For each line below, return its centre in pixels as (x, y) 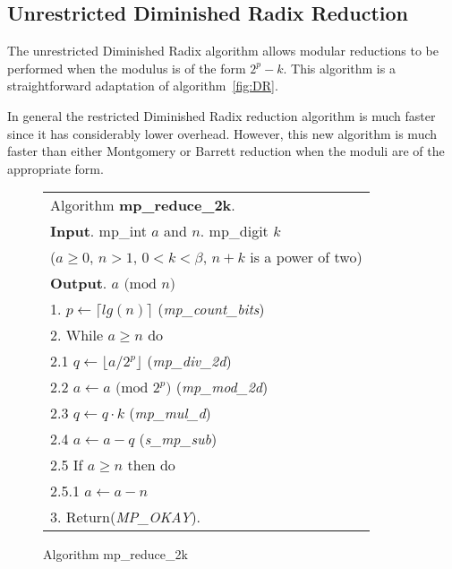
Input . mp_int (98, 231)
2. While (77, 335)
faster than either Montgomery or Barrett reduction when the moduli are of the (226, 151)
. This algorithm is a (339, 68)
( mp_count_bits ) (211, 309)
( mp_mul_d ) (170, 413)
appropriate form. (55, 168)
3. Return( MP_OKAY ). (126, 517)
